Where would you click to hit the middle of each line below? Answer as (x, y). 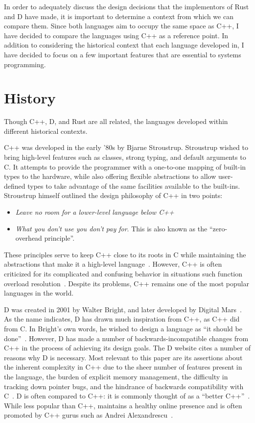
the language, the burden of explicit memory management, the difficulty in (116, 376)
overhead (29, 238)
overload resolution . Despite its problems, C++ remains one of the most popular (127, 283)
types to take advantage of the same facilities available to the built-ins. (134, 186)
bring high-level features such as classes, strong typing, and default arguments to (125, 157)
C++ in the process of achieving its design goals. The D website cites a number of (127, 348)
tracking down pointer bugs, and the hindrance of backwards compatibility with (124, 386)
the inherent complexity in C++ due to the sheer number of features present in (123, 367)
